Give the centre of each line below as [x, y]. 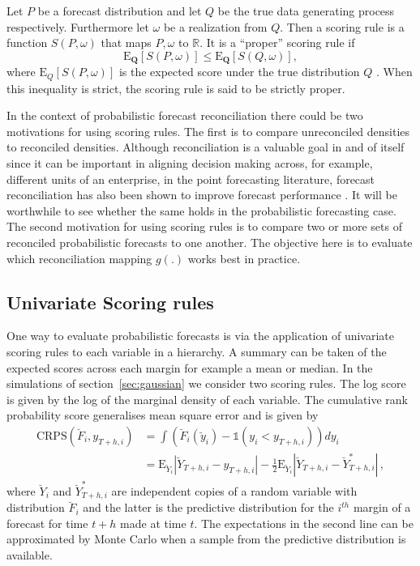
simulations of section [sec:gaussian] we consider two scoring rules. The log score [206, 383]
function [27, 43]
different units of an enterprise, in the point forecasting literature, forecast [191, 179]
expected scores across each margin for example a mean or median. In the [190, 367]
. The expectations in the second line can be [304, 523]
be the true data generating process [306, 11]
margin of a [382, 507]
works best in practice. [244, 258]
